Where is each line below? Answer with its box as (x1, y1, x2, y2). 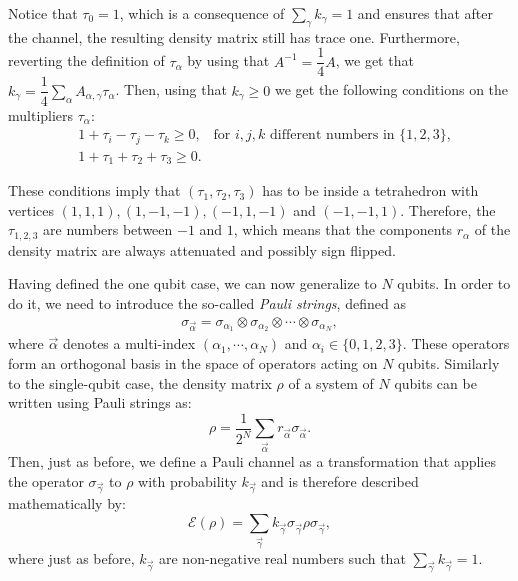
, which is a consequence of (119, 3, 285, 23)
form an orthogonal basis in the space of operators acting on (8, 352, 378, 373)
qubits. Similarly (398, 352, 500, 373)
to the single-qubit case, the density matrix (8, 372, 272, 393)
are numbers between (43, 219, 173, 240)
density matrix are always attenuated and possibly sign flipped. (8, 239, 396, 260)
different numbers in (269, 128, 395, 143)
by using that (187, 50, 270, 71)
